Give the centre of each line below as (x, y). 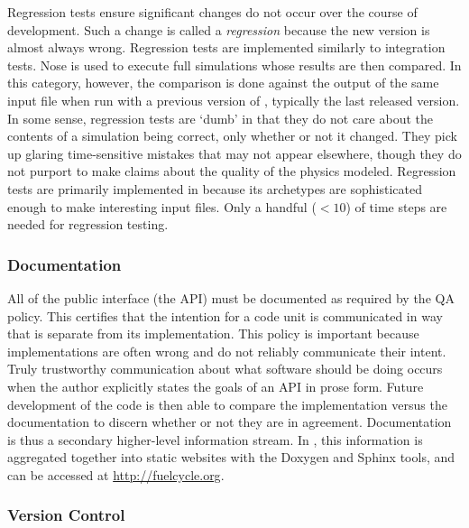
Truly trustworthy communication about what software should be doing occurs (225, 369)
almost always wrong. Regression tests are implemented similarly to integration (226, 47)
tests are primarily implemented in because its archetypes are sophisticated (215, 188)
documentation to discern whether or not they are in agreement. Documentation (230, 422)
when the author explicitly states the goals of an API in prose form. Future (216, 386)
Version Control (66, 515)
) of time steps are (396, 206)
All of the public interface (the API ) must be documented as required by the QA (231, 297)
